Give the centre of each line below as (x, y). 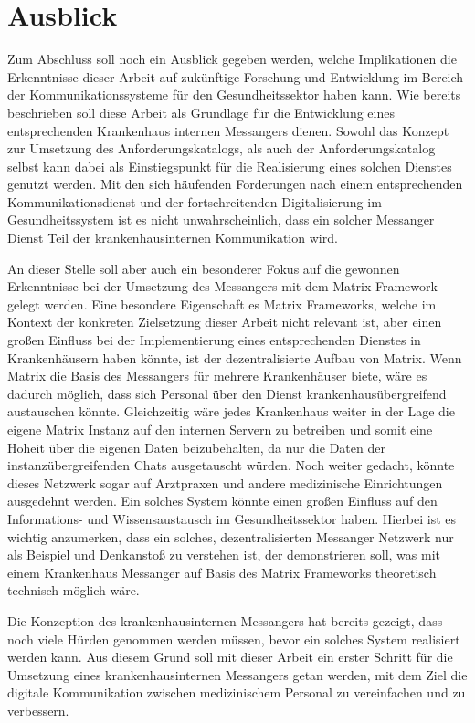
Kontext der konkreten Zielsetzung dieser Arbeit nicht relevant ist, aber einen (225, 322)
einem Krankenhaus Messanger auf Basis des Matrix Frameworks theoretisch (222, 572)
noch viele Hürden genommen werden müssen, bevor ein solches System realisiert (234, 639)
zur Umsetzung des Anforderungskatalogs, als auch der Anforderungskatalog (222, 148)
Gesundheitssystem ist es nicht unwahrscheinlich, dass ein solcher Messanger (221, 220)
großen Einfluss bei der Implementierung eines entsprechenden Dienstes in (214, 340)
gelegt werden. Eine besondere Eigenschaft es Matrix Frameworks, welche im (222, 304)
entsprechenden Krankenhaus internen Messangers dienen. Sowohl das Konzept (228, 130)
